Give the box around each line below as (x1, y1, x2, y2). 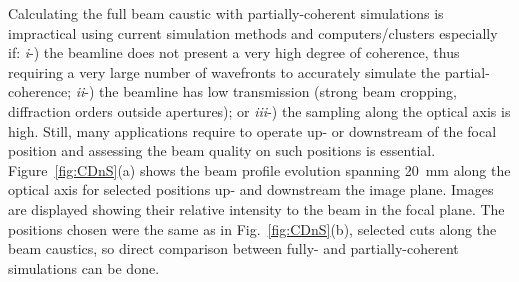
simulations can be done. (8, 257, 160, 278)
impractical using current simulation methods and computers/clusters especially (8, 22, 498, 43)
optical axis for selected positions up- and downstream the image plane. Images (8, 179, 494, 200)
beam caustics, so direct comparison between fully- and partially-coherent (8, 238, 459, 259)
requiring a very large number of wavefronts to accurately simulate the (8, 61, 441, 82)
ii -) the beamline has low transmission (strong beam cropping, (75, 81, 457, 102)
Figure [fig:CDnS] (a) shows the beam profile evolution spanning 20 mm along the (8, 159, 511, 180)
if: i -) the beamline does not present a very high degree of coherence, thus (8, 42, 460, 63)
